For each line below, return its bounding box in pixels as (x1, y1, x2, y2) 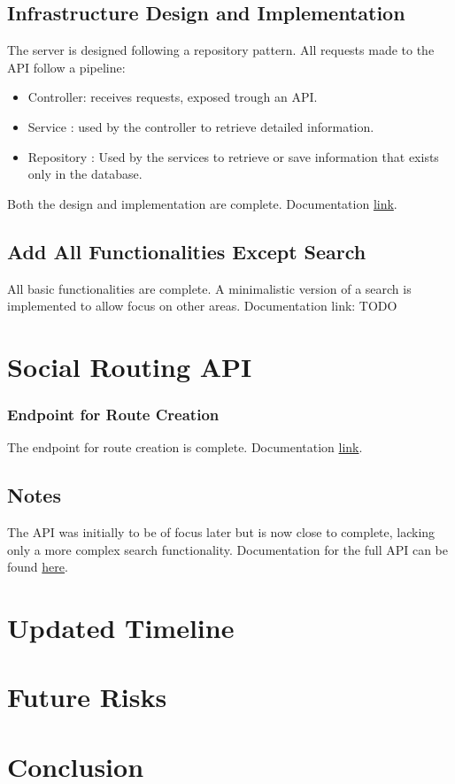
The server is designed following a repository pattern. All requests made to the (7, 41, 435, 59)
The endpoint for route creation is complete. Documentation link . (7, 438, 363, 457)
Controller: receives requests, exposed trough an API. (27, 88, 318, 106)
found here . (7, 557, 68, 576)
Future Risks (7, 679, 167, 715)
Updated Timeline (7, 610, 235, 646)
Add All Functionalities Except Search (7, 237, 366, 265)
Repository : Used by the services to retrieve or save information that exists (27, 147, 439, 165)
